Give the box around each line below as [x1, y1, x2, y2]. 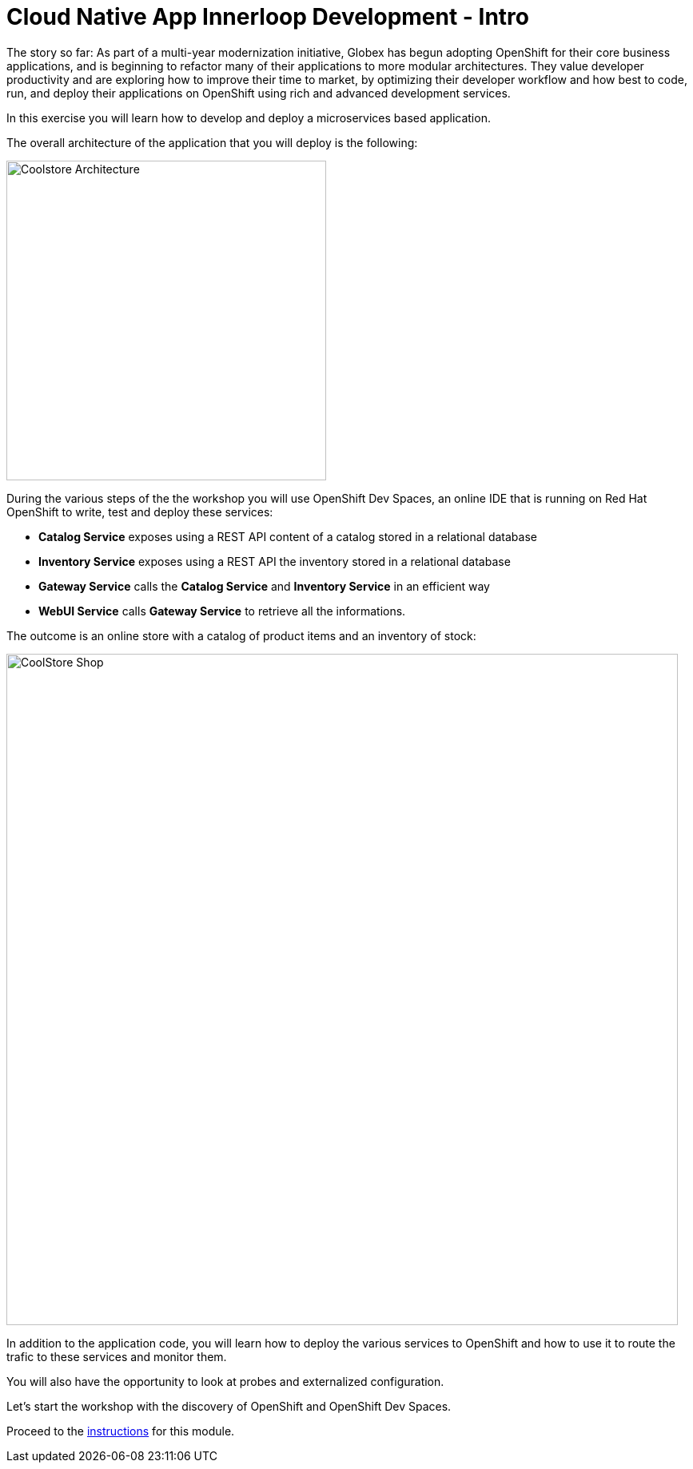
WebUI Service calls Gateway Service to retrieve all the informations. [38, 603, 406, 618]
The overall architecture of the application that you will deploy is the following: [6, 135, 418, 149]
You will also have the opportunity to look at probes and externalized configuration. [6, 1374, 444, 1388]
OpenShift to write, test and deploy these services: [6, 504, 273, 519]
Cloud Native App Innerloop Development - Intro [6, 3, 529, 30]
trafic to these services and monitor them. [6, 1349, 227, 1364]
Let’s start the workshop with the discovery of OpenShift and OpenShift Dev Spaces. [6, 1399, 452, 1413]
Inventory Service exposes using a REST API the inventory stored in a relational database [38, 554, 511, 568]
